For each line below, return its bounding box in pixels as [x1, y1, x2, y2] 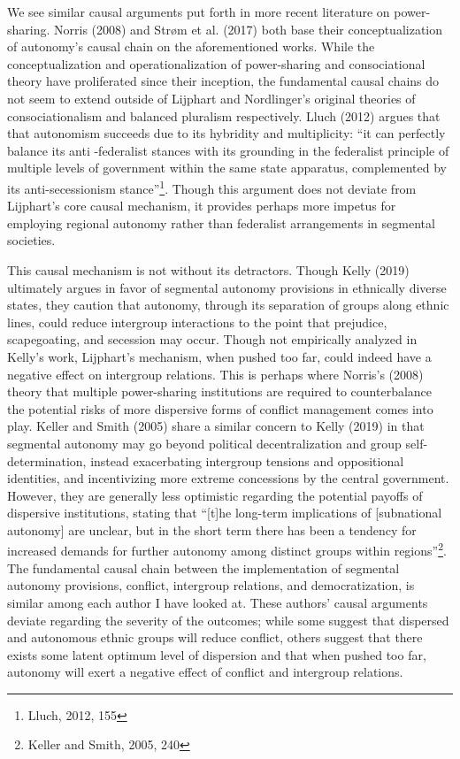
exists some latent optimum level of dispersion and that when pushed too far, [7, 645, 426, 663]
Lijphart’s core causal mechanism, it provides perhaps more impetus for [7, 196, 396, 215]
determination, [7, 451, 87, 470]
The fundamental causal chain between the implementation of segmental [7, 558, 400, 577]
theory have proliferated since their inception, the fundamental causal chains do [7, 72, 440, 90]
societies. [7, 231, 56, 249]
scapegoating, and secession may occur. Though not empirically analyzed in [7, 330, 418, 349]
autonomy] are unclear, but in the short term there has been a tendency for [7, 520, 417, 539]
